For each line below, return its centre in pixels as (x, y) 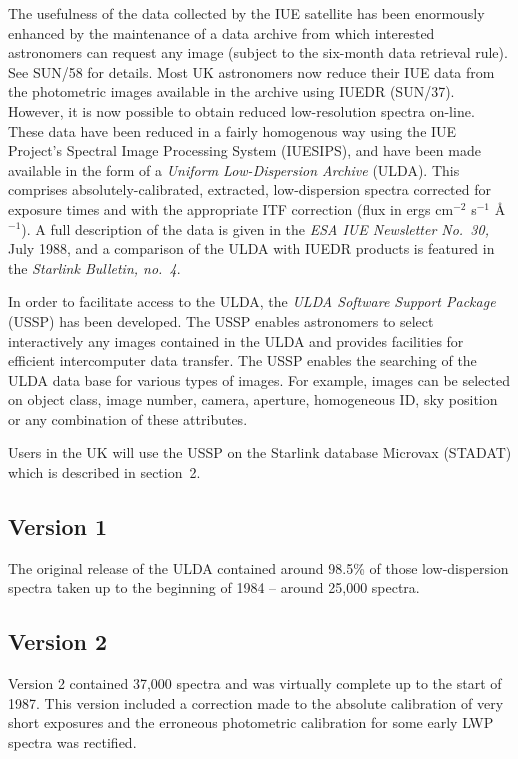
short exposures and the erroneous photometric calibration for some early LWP (251, 722)
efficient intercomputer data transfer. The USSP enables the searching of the (242, 360)
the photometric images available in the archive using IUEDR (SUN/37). (231, 91)
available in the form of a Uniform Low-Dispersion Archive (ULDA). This (234, 169)
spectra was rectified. (72, 742)
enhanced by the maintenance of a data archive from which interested (221, 32)
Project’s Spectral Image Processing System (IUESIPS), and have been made (244, 150)
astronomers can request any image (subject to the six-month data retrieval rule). (258, 52)
